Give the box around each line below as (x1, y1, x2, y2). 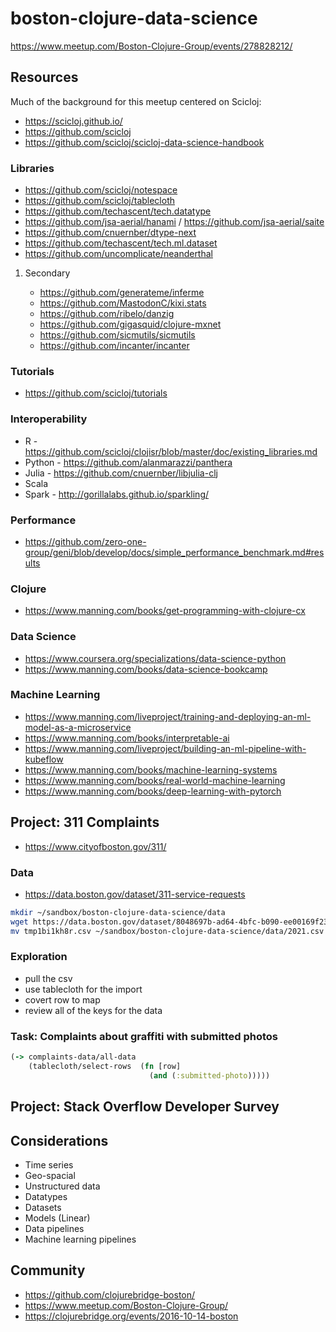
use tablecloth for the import (24, 983, 143, 995)
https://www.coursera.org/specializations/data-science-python (24, 652, 287, 664)
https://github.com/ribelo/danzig (39, 308, 175, 320)
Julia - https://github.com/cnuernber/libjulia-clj (24, 467, 218, 479)
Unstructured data (24, 1180, 101, 1192)
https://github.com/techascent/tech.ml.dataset (24, 237, 218, 249)
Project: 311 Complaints (10, 814, 160, 831)
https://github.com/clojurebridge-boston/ (24, 1288, 196, 1301)
